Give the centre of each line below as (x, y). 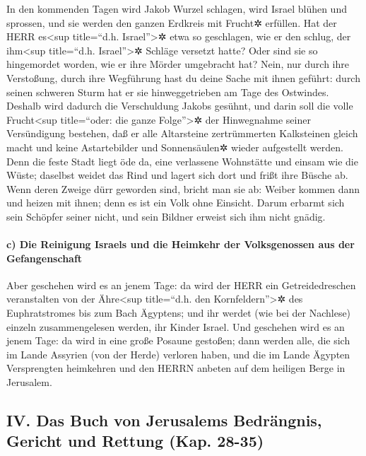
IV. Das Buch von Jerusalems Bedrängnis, (164, 420)
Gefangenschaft (45, 258)
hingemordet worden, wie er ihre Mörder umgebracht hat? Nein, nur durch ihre (178, 64)
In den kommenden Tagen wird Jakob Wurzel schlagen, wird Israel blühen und (177, 8)
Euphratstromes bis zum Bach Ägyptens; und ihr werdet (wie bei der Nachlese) (179, 313)
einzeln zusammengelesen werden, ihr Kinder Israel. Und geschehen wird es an (176, 326)
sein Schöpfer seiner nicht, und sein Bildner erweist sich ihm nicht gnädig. (166, 216)
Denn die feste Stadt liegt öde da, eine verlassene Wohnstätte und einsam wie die (182, 161)
